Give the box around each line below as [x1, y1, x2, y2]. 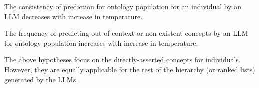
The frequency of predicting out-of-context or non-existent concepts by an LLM [4, 28, 248, 38]
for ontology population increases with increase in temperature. [4, 37, 198, 48]
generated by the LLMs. [4, 74, 78, 84]
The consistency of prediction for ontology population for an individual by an [4, 1, 242, 11]
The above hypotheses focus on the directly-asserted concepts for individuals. [4, 54, 241, 65]
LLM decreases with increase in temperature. [4, 11, 143, 21]
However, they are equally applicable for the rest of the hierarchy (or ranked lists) [4, 64, 255, 74]
